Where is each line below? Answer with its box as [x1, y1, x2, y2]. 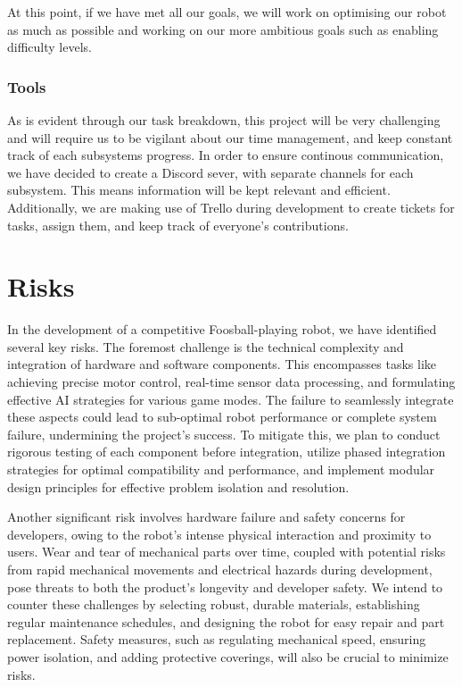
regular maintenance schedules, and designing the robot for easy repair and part [7, 612, 445, 631]
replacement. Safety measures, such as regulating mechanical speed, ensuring [7, 630, 426, 649]
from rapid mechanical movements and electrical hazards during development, [7, 560, 433, 578]
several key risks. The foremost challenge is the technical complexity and [7, 337, 404, 356]
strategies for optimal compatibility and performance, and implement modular [7, 460, 435, 479]
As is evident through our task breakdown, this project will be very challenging [7, 111, 441, 129]
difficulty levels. [7, 38, 92, 56]
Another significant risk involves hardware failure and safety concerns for [7, 507, 406, 526]
